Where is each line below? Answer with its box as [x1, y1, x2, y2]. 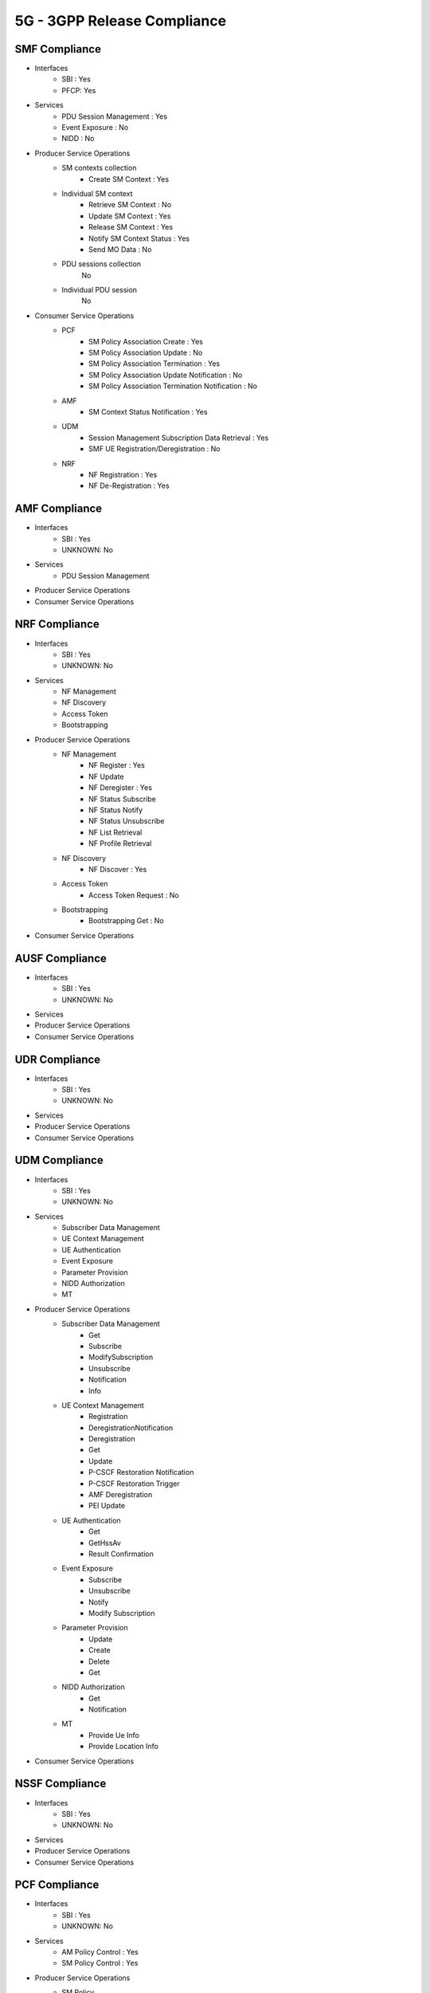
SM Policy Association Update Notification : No [88, 370, 243, 379]
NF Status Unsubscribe [88, 816, 165, 826]
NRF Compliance [14, 618, 100, 631]
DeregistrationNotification [88, 1423, 174, 1433]
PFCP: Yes [61, 85, 96, 95]
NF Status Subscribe [88, 794, 157, 804]
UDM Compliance [14, 1154, 104, 1167]
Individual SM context [61, 188, 133, 199]
